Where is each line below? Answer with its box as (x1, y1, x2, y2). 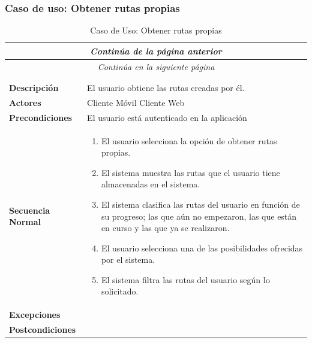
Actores (9, 96, 41, 108)
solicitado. (101, 285, 139, 298)
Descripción (9, 81, 59, 93)
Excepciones (9, 308, 61, 321)
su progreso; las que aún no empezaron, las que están (101, 210, 297, 222)
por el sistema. (101, 253, 155, 266)
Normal (9, 215, 41, 228)
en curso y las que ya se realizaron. (101, 221, 230, 234)
